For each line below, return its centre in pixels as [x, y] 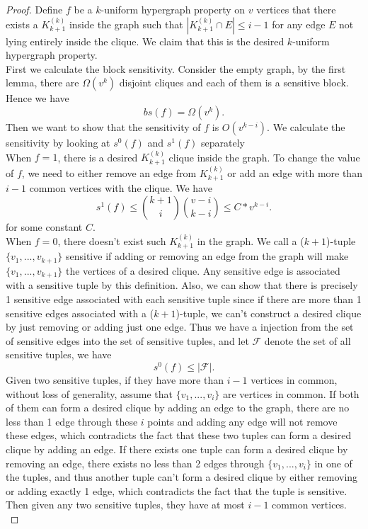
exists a [22, 24]
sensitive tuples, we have [59, 354]
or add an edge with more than [295, 172]
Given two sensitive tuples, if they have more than [115, 380]
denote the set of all [307, 340]
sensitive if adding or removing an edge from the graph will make [207, 256]
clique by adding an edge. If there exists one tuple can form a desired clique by [177, 449]
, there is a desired [98, 157]
